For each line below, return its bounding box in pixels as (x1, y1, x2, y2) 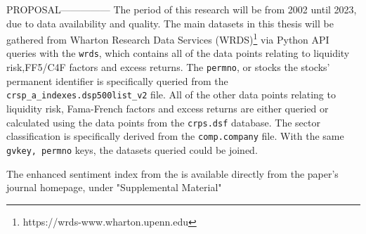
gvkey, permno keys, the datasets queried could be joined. (6, 142, 258, 157)
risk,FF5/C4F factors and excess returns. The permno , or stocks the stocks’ (6, 60, 330, 74)
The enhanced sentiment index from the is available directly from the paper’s (6, 166, 339, 181)
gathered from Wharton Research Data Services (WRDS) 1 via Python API (6, 30, 329, 46)
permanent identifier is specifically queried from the (6, 73, 228, 88)
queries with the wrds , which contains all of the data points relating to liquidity (6, 46, 350, 60)
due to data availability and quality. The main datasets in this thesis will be (6, 15, 334, 30)
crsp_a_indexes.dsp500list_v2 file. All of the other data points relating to (6, 87, 336, 102)
